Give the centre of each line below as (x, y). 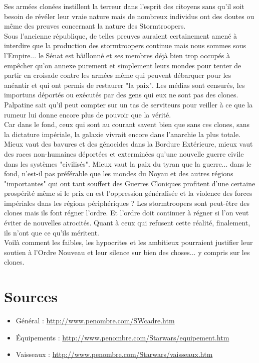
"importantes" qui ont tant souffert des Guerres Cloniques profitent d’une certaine (130, 183)
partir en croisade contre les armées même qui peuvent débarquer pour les (118, 75)
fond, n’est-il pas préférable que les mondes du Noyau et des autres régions (119, 173)
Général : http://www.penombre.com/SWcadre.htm (95, 321)
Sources (31, 296)
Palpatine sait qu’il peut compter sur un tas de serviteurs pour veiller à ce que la (128, 104)
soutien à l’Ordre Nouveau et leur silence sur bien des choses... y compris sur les (127, 252)
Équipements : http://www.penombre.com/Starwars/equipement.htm (122, 337)
